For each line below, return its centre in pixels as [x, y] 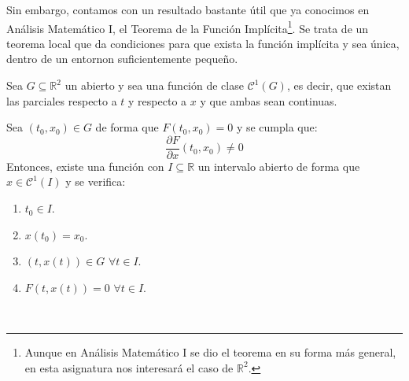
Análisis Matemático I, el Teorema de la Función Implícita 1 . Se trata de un [188, 27]
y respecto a [158, 100]
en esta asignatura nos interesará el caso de [129, 367]
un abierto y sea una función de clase [154, 85]
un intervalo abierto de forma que [279, 166]
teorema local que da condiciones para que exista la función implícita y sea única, [203, 43]
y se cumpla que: [277, 127]
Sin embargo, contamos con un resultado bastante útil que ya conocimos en [188, 9]
